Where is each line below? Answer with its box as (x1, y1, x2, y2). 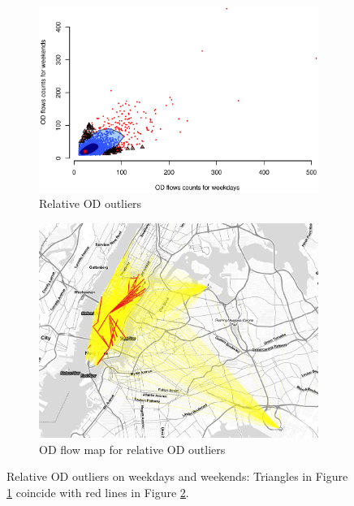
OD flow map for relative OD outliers (39, 440, 226, 457)
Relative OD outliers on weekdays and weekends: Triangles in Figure (6, 468, 348, 485)
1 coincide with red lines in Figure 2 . (6, 483, 189, 500)
